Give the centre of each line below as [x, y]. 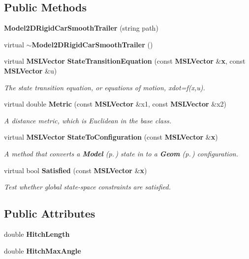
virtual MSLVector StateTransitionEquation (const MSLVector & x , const [125, 61]
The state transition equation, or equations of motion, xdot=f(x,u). [105, 87]
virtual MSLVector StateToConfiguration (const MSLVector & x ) [111, 137]
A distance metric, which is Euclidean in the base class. [88, 120]
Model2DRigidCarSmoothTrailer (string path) [81, 28]
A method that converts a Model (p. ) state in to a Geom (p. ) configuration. [121, 153]
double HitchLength [37, 234]
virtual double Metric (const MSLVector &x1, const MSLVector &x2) [115, 104]
